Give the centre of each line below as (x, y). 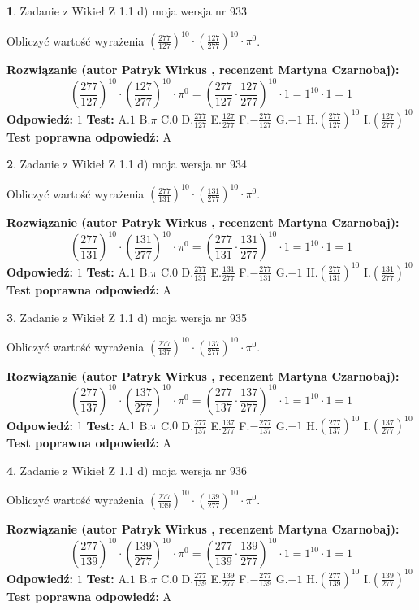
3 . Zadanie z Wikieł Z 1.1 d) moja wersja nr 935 (127, 317)
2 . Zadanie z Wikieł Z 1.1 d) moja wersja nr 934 (127, 164)
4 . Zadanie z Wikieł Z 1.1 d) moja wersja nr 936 (127, 470)
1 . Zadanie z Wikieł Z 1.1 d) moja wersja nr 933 (127, 11)
